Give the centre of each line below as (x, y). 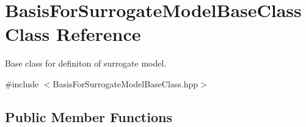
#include (22, 83)
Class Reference (73, 34)
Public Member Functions (89, 116)
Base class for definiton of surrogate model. (86, 63)
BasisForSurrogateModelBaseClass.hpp (126, 83)
